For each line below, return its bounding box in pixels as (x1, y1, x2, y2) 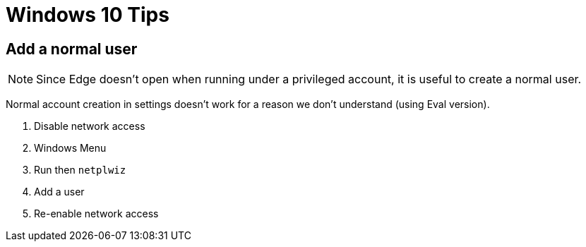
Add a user (34, 186, 85, 198)
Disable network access (34, 120, 145, 133)
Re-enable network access (34, 207, 159, 220)
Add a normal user (6, 40, 138, 58)
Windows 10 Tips (6, 3, 169, 27)
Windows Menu (34, 142, 107, 155)
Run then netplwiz (34, 164, 126, 176)
